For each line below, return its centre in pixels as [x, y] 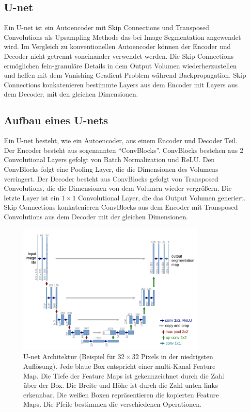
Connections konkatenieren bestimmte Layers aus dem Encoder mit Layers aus [121, 84]
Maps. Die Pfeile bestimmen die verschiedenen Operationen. [112, 404]
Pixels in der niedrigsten [177, 356]
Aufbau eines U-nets [56, 120]
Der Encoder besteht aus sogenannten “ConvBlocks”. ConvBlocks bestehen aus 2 [124, 150]
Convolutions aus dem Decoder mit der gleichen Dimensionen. [96, 216]
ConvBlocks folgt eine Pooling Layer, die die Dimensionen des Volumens [111, 169]
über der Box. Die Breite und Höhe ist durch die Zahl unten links [121, 385]
